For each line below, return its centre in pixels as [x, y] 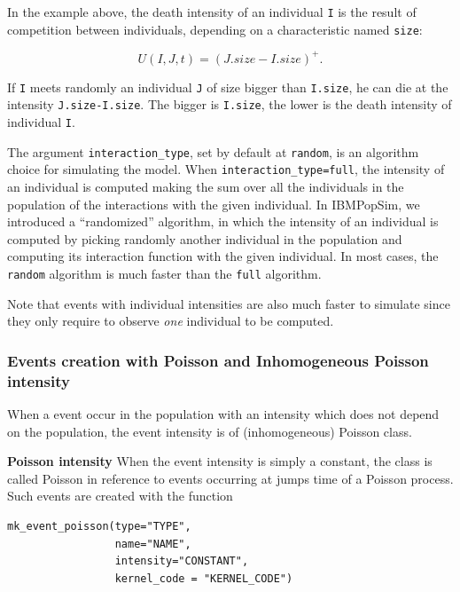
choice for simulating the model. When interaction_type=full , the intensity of [226, 169]
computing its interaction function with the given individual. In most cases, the [223, 256]
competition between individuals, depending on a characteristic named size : [215, 29]
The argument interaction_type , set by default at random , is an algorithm [213, 151]
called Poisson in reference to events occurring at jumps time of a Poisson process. [230, 478]
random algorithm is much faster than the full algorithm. [164, 274]
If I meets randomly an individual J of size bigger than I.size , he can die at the [228, 87]
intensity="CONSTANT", [182, 561]
